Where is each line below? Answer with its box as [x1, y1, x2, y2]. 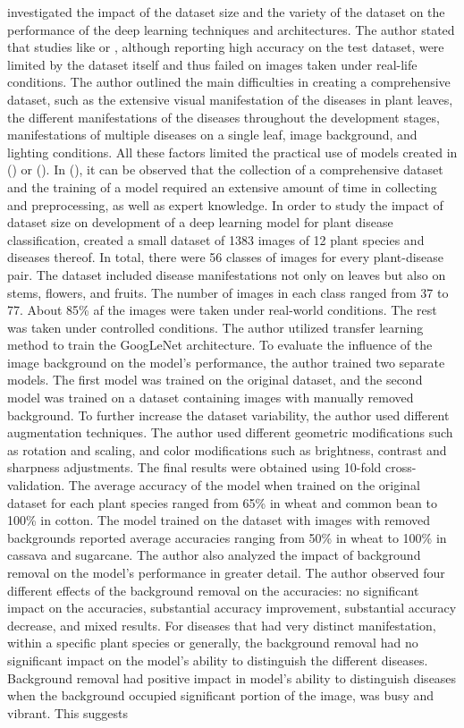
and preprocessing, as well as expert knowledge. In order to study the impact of [7, 195, 443, 214]
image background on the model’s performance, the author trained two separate [7, 352, 445, 371]
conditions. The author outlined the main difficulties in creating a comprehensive [7, 72, 451, 91]
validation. [7, 476, 65, 495]
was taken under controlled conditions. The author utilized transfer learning [7, 317, 424, 336]
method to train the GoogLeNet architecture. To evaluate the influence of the [7, 335, 433, 354]
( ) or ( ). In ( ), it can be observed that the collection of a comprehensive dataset [7, 160, 443, 179]
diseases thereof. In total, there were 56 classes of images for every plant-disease [7, 248, 444, 267]
